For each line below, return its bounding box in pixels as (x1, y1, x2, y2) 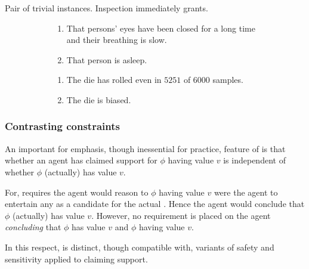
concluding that (5, 221, 61, 233)
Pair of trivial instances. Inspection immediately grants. (5, 2, 208, 14)
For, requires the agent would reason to (5, 185, 149, 198)
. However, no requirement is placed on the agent (91, 209, 271, 221)
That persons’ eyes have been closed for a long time (66, 21, 255, 34)
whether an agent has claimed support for (5, 154, 157, 166)
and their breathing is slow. (66, 33, 167, 46)
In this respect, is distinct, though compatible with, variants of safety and (5, 240, 274, 253)
